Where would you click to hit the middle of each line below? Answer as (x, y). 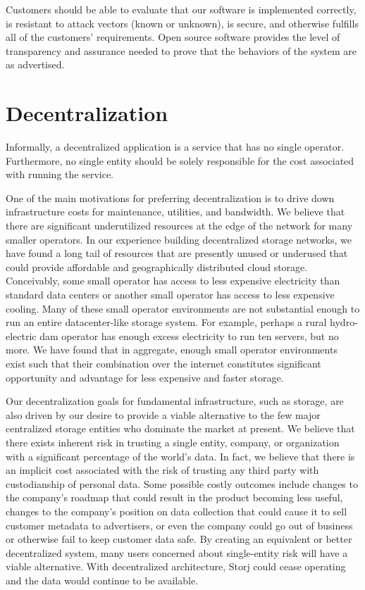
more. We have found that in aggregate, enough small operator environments (172, 350)
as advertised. (35, 64)
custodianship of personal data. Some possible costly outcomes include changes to (182, 483)
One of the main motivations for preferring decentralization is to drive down (170, 197)
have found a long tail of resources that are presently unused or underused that (177, 253)
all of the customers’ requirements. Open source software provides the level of (173, 37)
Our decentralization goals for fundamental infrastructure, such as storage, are (175, 401)
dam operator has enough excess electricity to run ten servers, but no (189, 335)
